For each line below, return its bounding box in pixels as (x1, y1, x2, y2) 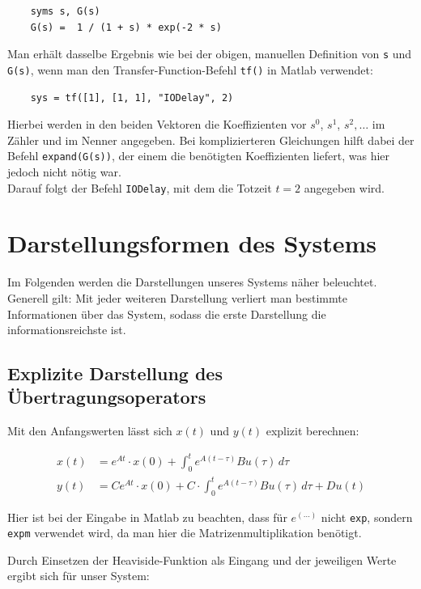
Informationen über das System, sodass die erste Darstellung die (7, 305, 326, 322)
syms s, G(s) (30, 6, 100, 17)
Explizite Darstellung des (7, 361, 223, 386)
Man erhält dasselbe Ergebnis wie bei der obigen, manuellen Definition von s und (7, 45, 412, 62)
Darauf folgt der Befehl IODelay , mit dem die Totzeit (7, 179, 272, 196)
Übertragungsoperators (7, 384, 206, 409)
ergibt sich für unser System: (7, 567, 150, 584)
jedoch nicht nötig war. (7, 163, 121, 180)
